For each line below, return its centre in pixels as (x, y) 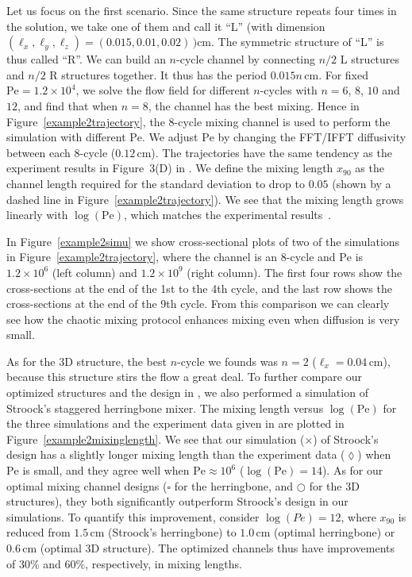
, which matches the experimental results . (228, 215)
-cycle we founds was (227, 361)
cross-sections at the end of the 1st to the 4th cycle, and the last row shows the (199, 288)
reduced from (39, 532)
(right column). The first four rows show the (295, 272)
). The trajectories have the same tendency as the (271, 152)
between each (39, 152)
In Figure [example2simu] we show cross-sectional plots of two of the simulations (203, 241)
